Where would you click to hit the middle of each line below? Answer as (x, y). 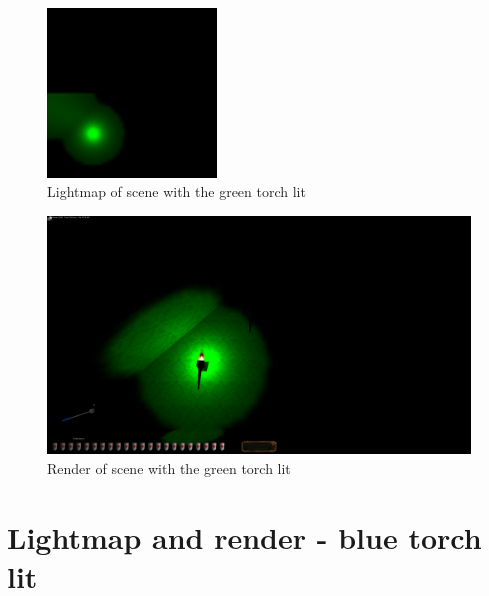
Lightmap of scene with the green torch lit (176, 191)
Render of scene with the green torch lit (169, 467)
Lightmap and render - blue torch (244, 536)
